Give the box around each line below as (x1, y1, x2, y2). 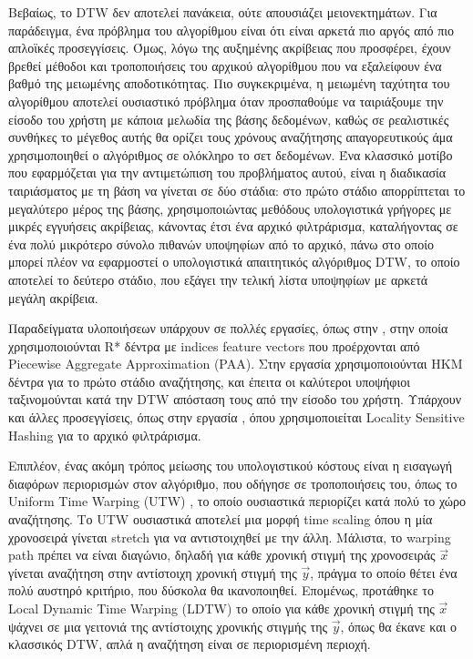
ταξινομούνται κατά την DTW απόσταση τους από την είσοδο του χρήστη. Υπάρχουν (8, 390, 462, 409)
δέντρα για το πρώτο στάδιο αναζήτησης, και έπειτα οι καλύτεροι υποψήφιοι (8, 371, 410, 390)
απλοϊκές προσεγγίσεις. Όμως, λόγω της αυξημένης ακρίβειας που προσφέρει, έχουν (8, 38, 451, 57)
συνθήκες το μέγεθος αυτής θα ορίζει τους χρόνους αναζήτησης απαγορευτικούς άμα (8, 127, 453, 147)
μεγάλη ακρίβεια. (8, 288, 98, 307)
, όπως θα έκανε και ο (340, 616, 457, 635)
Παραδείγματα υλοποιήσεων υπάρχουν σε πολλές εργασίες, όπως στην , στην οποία (8, 319, 448, 338)
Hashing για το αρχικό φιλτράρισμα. (8, 425, 201, 444)
